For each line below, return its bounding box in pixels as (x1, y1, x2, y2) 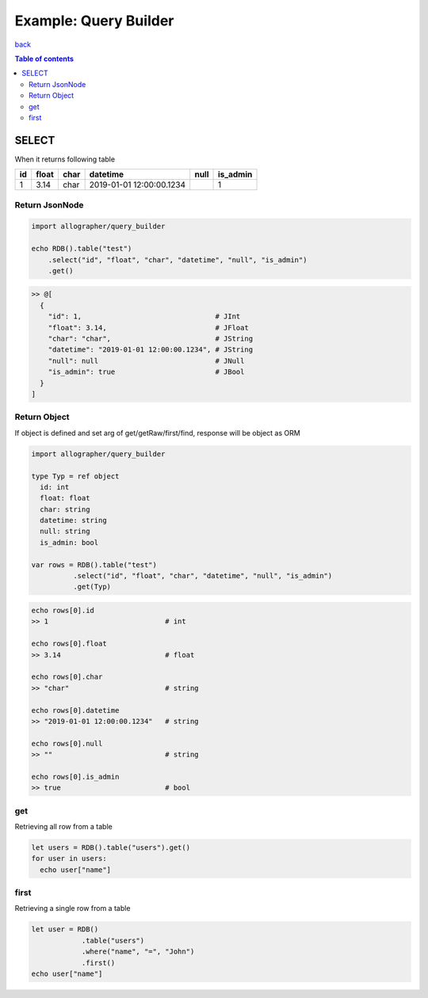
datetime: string (40, 516, 107, 525)
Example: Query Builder (14, 12, 174, 29)
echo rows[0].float (31, 639, 107, 649)
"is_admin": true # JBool (48, 368, 245, 376)
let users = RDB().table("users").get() (31, 843, 190, 851)
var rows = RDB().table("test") (31, 560, 158, 569)
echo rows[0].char (31, 672, 103, 681)
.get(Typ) (72, 582, 111, 592)
